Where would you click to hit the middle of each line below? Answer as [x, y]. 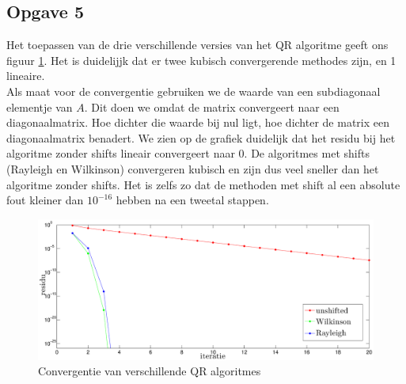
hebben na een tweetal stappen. [192, 200]
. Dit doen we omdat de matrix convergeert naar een [212, 106]
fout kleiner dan [45, 200]
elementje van [40, 106]
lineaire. [26, 76]
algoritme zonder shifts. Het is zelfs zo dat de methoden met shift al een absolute [203, 184]
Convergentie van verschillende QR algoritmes [150, 371]
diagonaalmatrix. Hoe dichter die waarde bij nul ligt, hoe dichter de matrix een [198, 122]
